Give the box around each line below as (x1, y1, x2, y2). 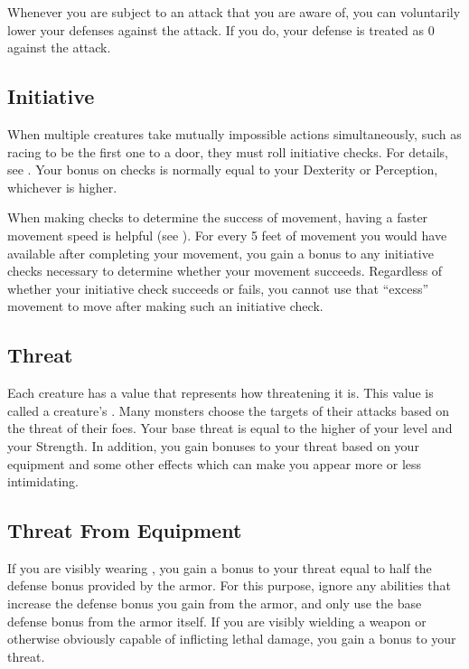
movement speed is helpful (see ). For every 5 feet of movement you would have (7, 225, 447, 244)
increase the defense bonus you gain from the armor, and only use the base (7, 594, 422, 613)
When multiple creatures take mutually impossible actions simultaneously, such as (7, 124, 462, 143)
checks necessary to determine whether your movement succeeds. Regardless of (7, 261, 443, 280)
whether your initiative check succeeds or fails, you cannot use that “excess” (7, 278, 429, 297)
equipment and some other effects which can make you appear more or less (7, 454, 422, 473)
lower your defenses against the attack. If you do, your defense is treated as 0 (7, 20, 435, 39)
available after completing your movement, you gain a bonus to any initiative (7, 243, 434, 262)
